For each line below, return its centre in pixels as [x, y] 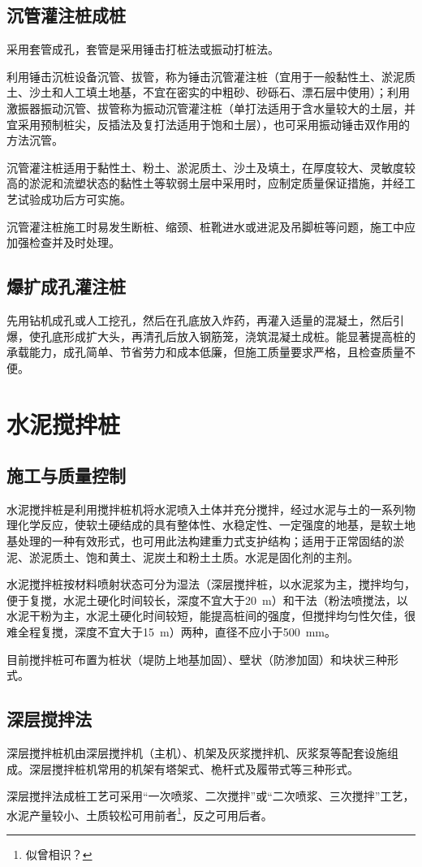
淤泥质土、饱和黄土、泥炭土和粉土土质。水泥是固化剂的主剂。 [194, 556]
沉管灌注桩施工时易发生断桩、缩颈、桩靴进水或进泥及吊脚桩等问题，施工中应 [211, 226]
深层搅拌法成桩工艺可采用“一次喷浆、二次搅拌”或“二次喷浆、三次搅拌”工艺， [211, 796]
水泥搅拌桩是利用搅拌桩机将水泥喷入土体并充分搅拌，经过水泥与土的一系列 [205, 509]
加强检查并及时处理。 [63, 242]
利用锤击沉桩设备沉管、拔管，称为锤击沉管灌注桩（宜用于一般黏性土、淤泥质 [211, 76]
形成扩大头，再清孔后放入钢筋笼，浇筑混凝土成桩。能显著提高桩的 [239, 336]
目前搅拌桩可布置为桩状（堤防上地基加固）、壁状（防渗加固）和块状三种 [197, 659]
